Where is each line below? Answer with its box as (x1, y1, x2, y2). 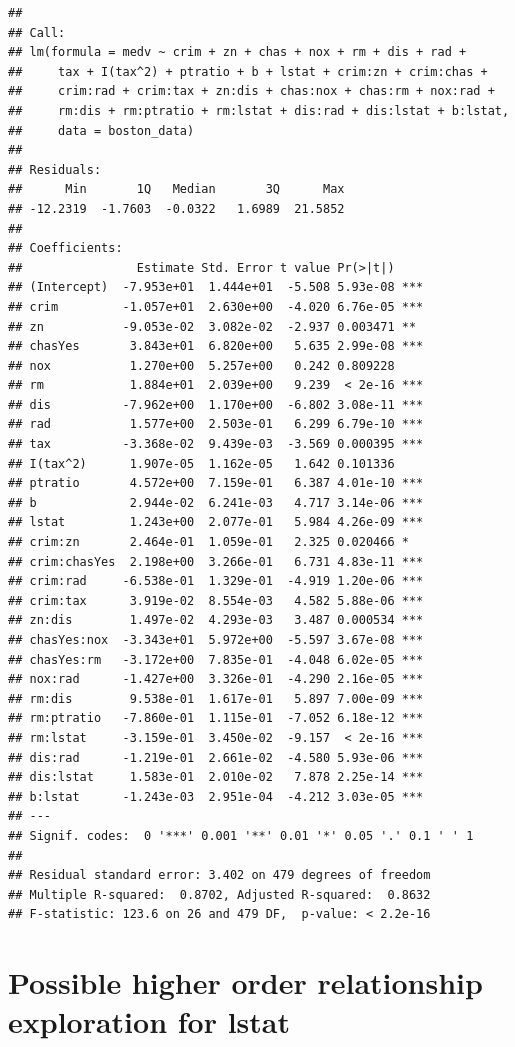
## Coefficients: (8, 241, 123, 256)
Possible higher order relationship (8, 962, 483, 1003)
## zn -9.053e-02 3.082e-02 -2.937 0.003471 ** (8, 319, 417, 334)
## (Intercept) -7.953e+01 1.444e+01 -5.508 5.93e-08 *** (8, 280, 424, 295)
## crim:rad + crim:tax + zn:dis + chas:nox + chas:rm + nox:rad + (8, 84, 495, 99)
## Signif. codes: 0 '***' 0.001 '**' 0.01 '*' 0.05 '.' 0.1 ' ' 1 (8, 828, 474, 843)
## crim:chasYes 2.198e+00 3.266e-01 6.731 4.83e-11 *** (8, 554, 424, 569)
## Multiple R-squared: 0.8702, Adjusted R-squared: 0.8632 (8, 887, 431, 902)
